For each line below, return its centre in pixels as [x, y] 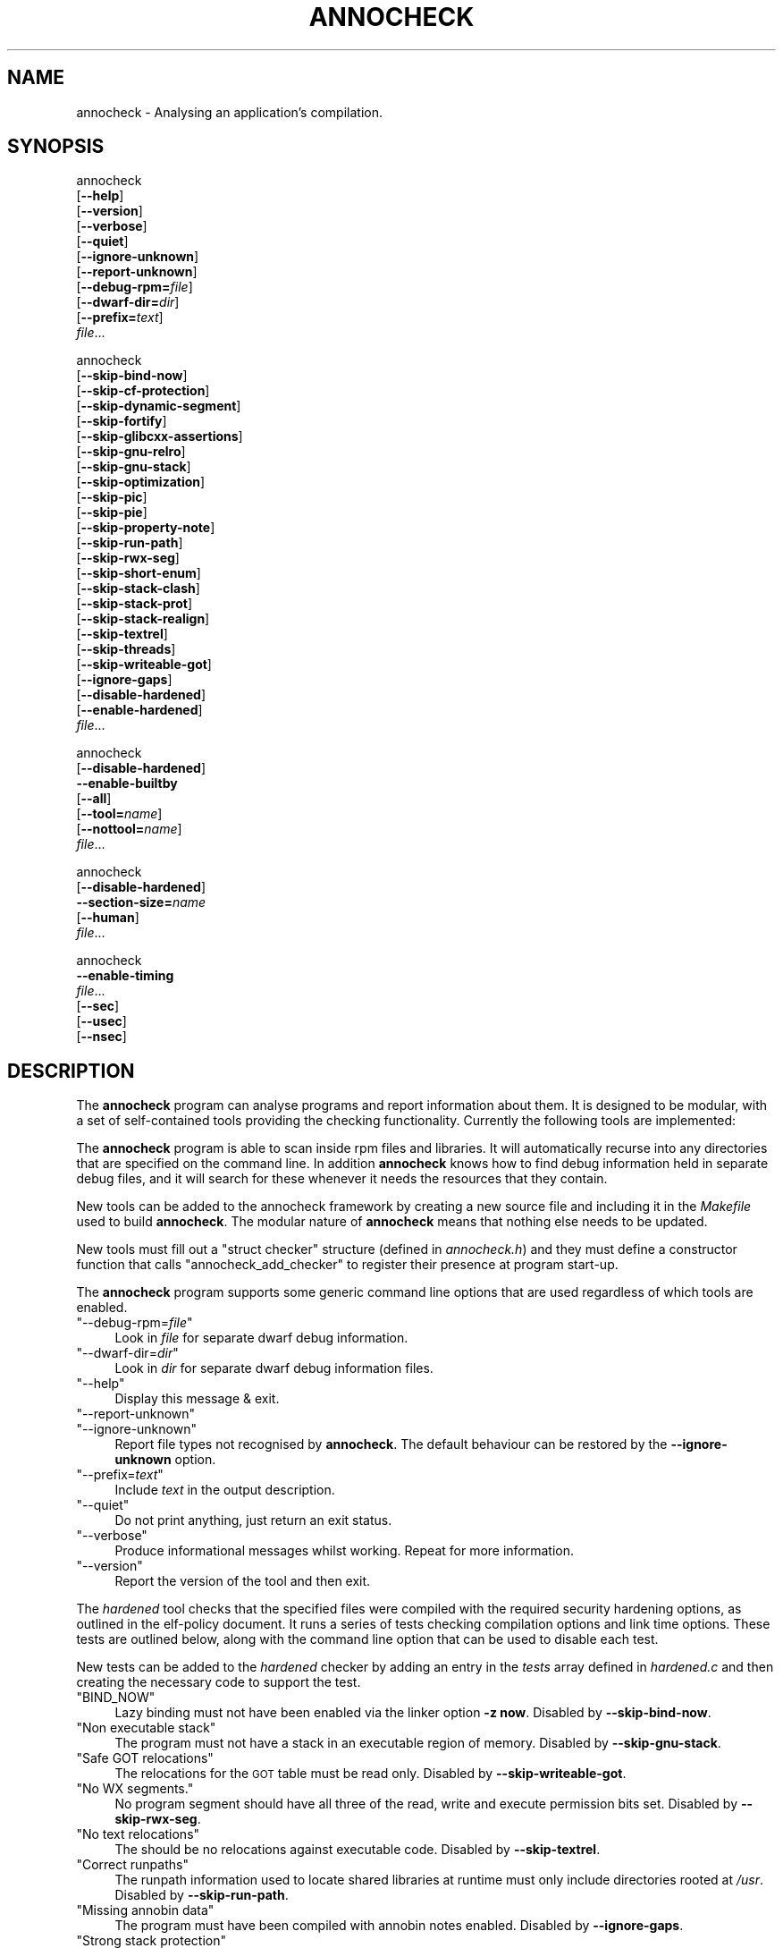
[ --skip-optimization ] [141, 482]
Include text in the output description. [225, 1490]
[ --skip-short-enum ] [139, 573]
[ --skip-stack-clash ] [138, 589]
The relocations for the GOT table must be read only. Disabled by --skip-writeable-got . [370, 1774]
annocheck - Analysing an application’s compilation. [229, 112]
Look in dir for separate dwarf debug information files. [274, 1368]
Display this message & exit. [197, 1399]
